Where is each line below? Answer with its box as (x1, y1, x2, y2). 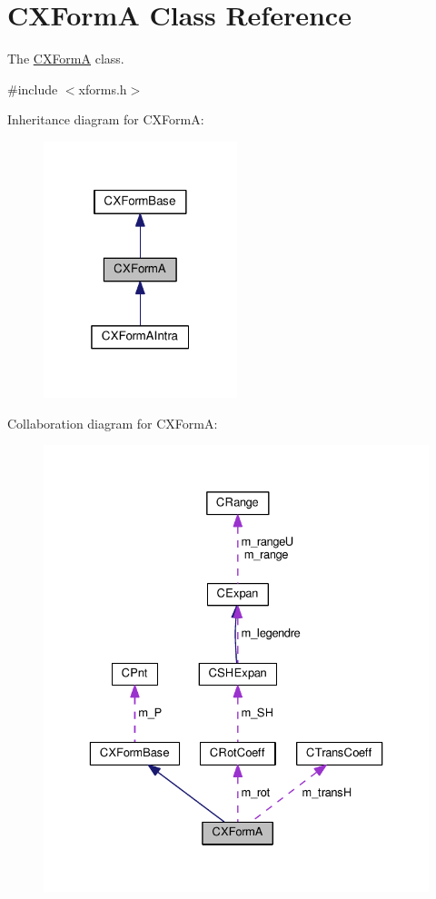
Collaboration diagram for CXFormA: (7, 413, 218, 432)
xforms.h (78, 79, 127, 98)
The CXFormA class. (7, 49, 124, 68)
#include (7, 79, 58, 98)
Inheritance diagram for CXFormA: (7, 110, 204, 129)
